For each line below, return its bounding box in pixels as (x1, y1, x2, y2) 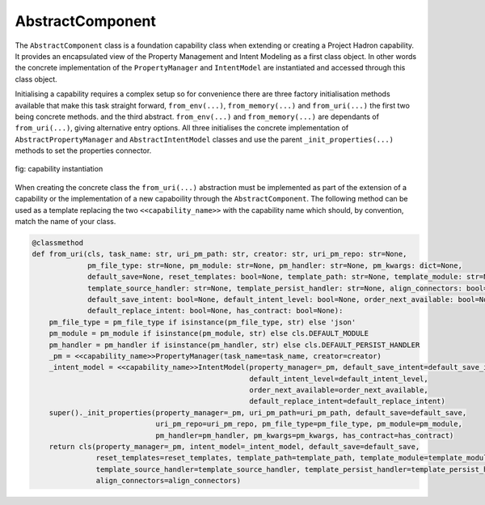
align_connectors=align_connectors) (95, 476, 242, 486)
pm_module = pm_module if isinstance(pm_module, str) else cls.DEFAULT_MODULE (48, 329, 369, 338)
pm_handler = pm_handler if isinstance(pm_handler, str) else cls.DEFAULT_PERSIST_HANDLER (48, 340, 420, 350)
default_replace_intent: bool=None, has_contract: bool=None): (87, 306, 344, 316)
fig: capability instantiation (15, 164, 103, 174)
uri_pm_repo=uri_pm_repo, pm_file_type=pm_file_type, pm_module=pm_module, (155, 419, 462, 429)
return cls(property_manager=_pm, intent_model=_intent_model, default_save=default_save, (48, 442, 420, 452)
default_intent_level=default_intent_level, (249, 374, 428, 384)
